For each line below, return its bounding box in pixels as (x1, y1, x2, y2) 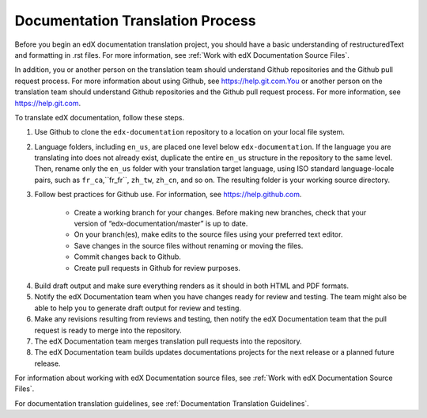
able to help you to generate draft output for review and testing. (34, 303, 241, 313)
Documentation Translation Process (14, 12, 256, 29)
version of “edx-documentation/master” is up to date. (74, 218, 248, 229)
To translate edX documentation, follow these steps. (14, 112, 185, 122)
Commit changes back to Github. (74, 252, 182, 261)
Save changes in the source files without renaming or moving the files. (74, 241, 304, 250)
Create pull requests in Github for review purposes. (74, 263, 241, 272)
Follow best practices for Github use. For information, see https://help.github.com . (34, 190, 302, 199)
